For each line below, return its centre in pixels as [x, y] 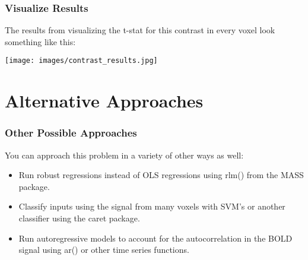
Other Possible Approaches [71, 133]
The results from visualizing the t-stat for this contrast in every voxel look [140, 30]
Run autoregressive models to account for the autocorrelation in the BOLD [155, 238]
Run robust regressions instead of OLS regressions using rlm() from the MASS [161, 175]
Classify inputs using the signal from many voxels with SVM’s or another [152, 206]
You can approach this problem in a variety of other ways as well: [124, 155]
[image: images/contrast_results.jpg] [81, 61]
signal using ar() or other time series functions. [104, 250]
